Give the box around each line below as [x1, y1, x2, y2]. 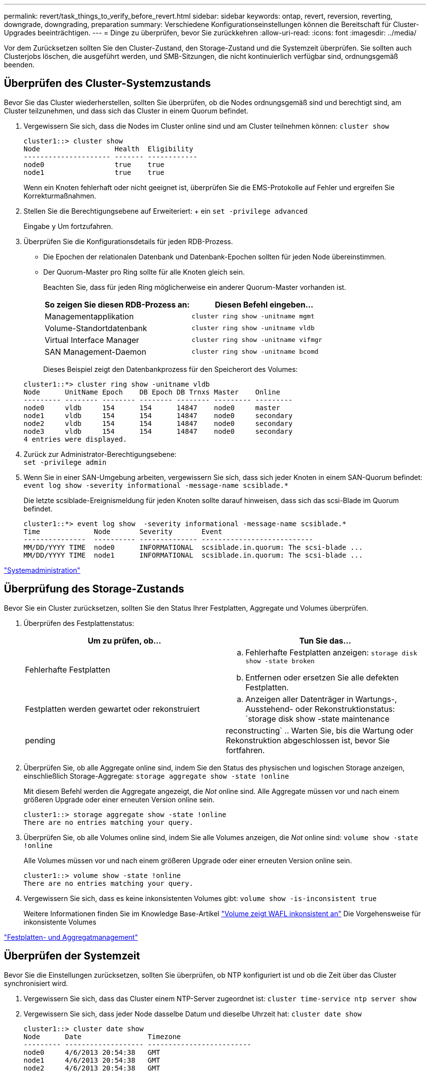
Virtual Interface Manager [45, 335, 139, 345]
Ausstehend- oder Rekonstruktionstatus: [245, 704, 395, 714]
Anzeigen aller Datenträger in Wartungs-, [245, 694, 397, 704]
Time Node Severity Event [24, 527, 222, 536]
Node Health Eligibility [24, 144, 193, 153]
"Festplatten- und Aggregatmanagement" [4, 932, 138, 941]
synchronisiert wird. [4, 979, 68, 988]
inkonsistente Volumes [24, 917, 97, 926]
